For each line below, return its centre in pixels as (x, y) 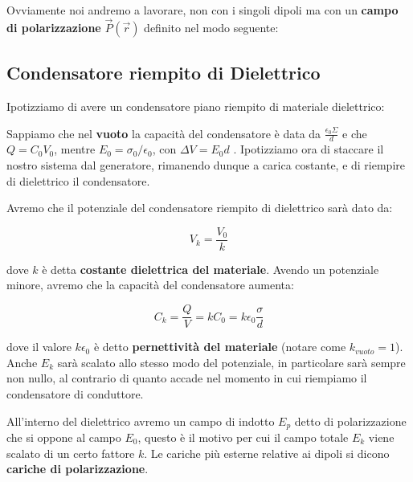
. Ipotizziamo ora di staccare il (309, 149)
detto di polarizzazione (350, 421)
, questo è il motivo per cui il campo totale (243, 437)
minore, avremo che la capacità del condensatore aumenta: (150, 285)
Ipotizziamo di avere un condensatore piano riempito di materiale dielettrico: (196, 106)
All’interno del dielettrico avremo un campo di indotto (141, 421)
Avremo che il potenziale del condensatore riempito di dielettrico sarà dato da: (200, 208)
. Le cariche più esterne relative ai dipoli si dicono (267, 453)
